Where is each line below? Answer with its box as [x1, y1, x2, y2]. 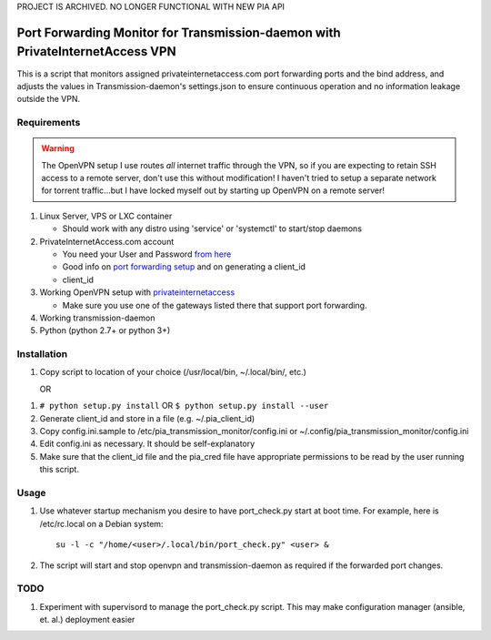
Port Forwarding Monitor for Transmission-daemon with [16, 25, 341, 40]
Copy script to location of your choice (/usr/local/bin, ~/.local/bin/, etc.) [39, 367, 306, 378]
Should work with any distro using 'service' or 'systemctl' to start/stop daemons [62, 223, 363, 234]
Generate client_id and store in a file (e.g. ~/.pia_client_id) [39, 412, 256, 423]
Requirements [16, 117, 81, 129]
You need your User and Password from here [62, 249, 232, 259]
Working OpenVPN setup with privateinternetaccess [39, 287, 235, 298]
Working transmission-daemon [39, 312, 155, 323]
